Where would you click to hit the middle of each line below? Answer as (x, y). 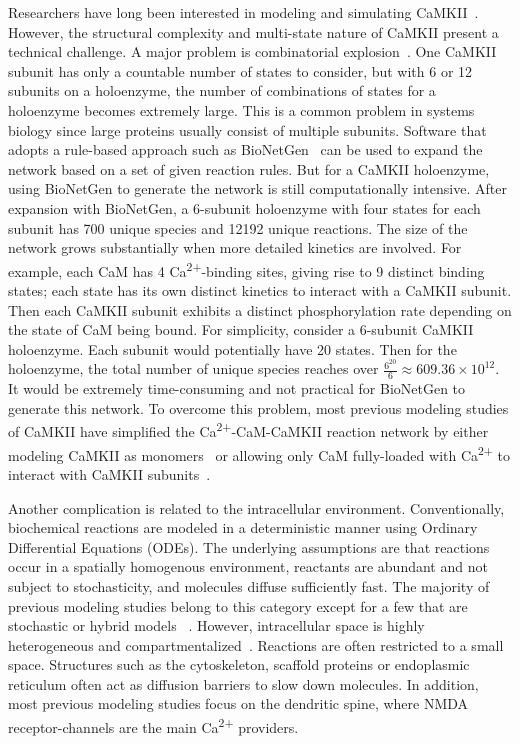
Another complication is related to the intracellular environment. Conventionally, (256, 507)
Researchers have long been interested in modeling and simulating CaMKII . (243, 12)
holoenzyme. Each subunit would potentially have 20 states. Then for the (232, 348)
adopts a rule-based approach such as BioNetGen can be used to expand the (245, 149)
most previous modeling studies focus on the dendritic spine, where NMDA (238, 703)
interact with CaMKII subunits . (109, 473)
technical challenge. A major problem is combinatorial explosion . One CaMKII (252, 51)
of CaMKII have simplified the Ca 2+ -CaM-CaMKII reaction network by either (248, 430)
